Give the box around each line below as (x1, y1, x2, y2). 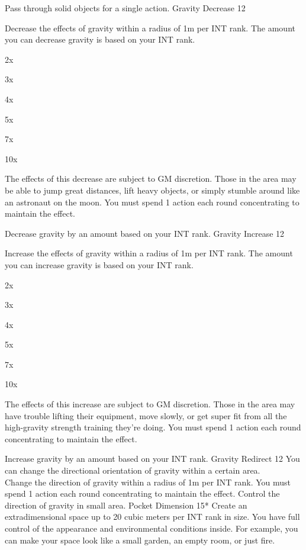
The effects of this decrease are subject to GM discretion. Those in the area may (5, 172, 297, 185)
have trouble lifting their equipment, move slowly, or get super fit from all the (5, 409, 287, 422)
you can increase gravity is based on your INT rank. (5, 258, 194, 271)
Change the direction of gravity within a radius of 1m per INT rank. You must (5, 475, 291, 488)
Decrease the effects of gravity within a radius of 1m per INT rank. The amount (5, 21, 295, 34)
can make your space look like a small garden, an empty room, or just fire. (5, 533, 275, 546)
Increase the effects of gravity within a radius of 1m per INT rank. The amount (5, 247, 293, 259)
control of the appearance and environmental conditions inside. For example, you (5, 522, 298, 534)
